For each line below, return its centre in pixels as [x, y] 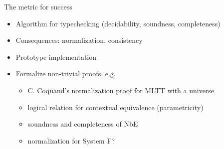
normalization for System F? [71, 140]
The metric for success [38, 6]
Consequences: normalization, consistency [79, 40]
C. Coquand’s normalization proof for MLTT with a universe [121, 90]
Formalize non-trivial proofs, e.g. [66, 74]
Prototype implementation [56, 57]
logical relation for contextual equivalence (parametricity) [115, 107]
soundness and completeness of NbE [83, 124]
